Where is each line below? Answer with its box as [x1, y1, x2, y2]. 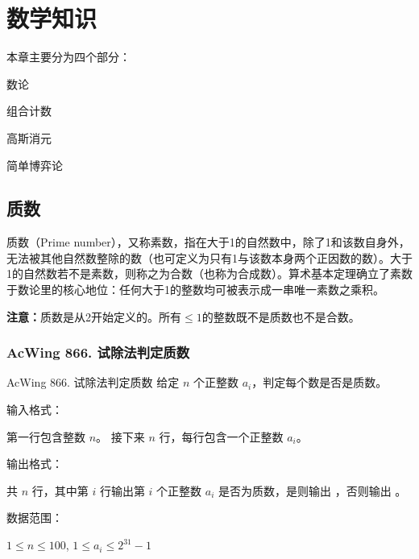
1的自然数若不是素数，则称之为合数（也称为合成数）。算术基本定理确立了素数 [6, 265, 413, 282]
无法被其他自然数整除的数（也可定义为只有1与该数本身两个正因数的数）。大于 [6, 249, 413, 266]
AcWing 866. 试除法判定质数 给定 [6, 374, 180, 391]
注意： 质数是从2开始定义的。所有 [6, 308, 181, 325]
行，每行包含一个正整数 [159, 428, 284, 445]
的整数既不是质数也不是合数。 [201, 308, 360, 325]
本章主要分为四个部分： [6, 48, 131, 65]
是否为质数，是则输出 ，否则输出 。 [218, 482, 407, 499]
